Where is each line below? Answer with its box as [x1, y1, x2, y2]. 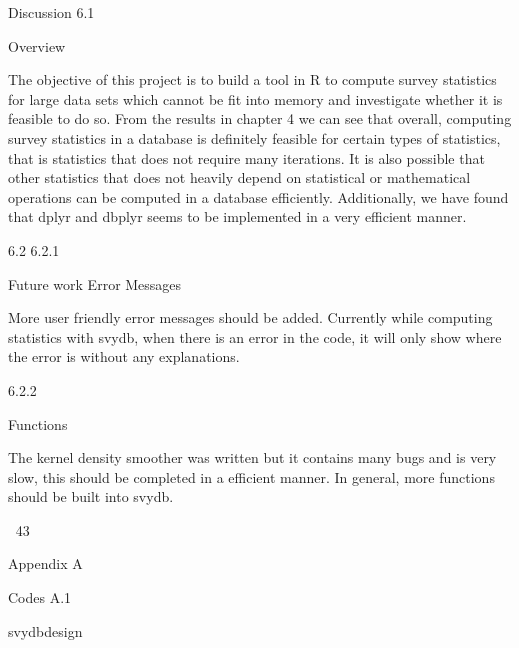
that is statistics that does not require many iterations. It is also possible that [8, 147, 485, 168]
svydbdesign [8, 620, 83, 641]
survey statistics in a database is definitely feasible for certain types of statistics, [8, 127, 501, 148]
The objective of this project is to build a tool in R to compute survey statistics [8, 69, 497, 90]
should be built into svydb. [8, 486, 174, 507]
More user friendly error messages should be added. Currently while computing [8, 307, 493, 328]
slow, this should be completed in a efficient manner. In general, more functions [8, 466, 495, 487]
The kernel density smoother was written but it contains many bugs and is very [8, 447, 497, 468]
